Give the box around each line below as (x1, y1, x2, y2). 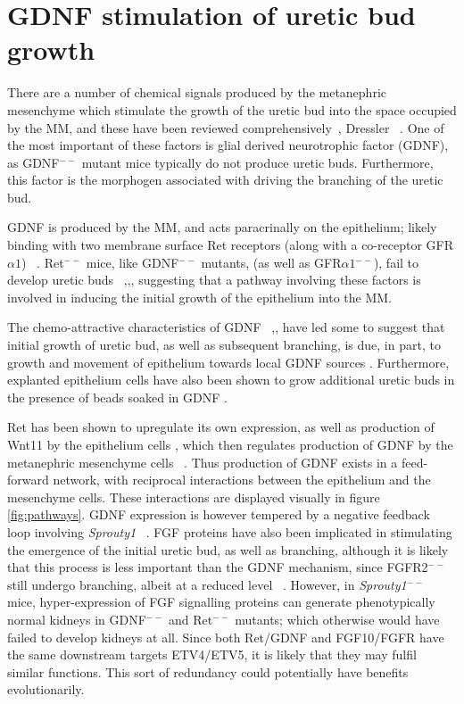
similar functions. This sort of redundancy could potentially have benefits (7, 662, 409, 681)
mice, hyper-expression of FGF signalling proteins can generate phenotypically (7, 592, 435, 611)
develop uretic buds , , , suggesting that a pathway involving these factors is (7, 270, 421, 289)
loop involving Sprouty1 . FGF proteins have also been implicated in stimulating (7, 522, 452, 541)
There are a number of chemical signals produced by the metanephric (7, 83, 386, 102)
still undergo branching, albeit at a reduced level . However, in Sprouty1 (7, 575, 407, 593)
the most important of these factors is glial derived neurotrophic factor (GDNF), (7, 136, 449, 154)
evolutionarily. (7, 680, 85, 699)
